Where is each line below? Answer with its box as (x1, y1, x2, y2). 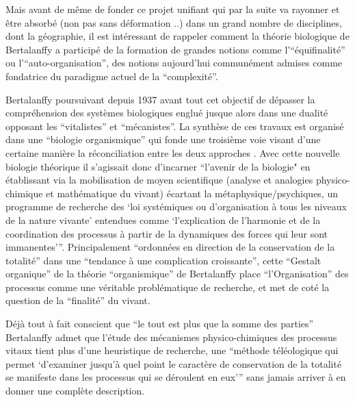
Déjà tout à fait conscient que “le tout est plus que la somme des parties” (5, 316, 314, 331)
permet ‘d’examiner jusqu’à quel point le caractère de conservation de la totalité (5, 356, 342, 370)
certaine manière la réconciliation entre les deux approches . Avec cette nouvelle (5, 145, 340, 160)
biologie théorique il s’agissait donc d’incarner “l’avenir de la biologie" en (5, 159, 311, 173)
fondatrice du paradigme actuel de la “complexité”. (5, 68, 218, 83)
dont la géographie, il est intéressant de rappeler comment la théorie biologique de (5, 29, 350, 43)
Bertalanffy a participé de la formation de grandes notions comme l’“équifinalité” (5, 42, 345, 56)
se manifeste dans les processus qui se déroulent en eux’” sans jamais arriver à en (5, 370, 346, 384)
